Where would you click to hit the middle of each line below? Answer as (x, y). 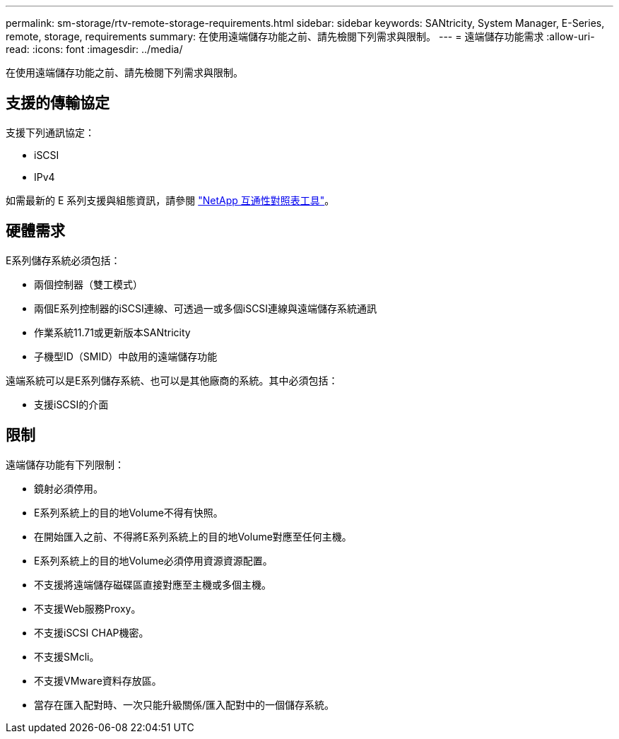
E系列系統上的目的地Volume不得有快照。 (129, 512)
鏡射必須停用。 (69, 488)
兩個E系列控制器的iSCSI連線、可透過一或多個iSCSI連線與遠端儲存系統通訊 (206, 308)
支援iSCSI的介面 (71, 404)
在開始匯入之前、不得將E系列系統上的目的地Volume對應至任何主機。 (193, 536)
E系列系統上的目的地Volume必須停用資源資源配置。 (153, 560)
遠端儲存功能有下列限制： (65, 464)
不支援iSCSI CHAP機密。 (92, 632)
